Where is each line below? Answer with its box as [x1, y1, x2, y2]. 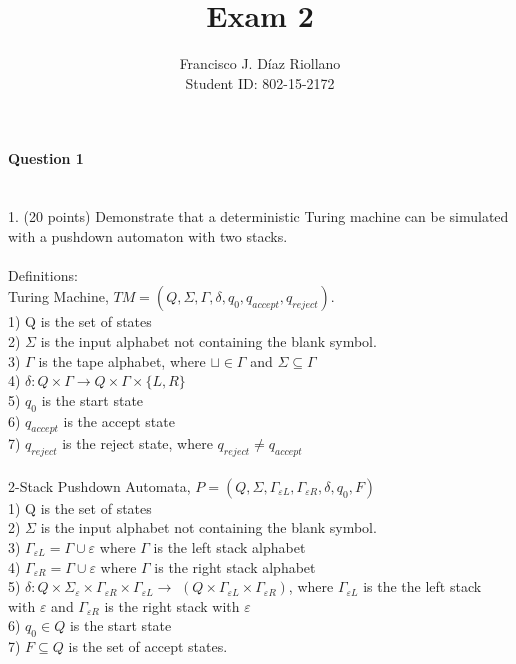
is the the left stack [363, 576, 482, 597]
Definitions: [8, 264, 78, 285]
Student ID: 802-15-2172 [185, 72, 335, 93]
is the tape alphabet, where [38, 350, 206, 371]
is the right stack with [104, 595, 240, 616]
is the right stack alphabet [154, 556, 316, 577]
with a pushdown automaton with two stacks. [8, 225, 288, 246]
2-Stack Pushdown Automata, [8, 475, 191, 496]
